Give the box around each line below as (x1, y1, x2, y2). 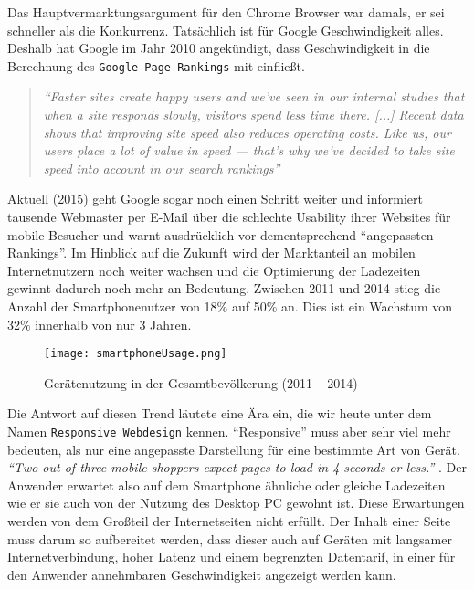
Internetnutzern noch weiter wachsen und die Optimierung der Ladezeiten (7, 260, 421, 279)
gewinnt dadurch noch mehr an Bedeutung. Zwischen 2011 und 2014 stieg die (7, 279, 441, 298)
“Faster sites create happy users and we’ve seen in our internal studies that (43, 87, 465, 106)
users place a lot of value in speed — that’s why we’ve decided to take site (43, 141, 455, 160)
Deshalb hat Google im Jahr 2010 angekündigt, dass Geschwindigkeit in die (7, 38, 430, 58)
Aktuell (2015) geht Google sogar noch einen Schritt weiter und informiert (7, 189, 423, 208)
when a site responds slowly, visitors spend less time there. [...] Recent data (43, 105, 464, 124)
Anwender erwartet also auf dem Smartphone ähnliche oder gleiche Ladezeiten (7, 475, 446, 494)
